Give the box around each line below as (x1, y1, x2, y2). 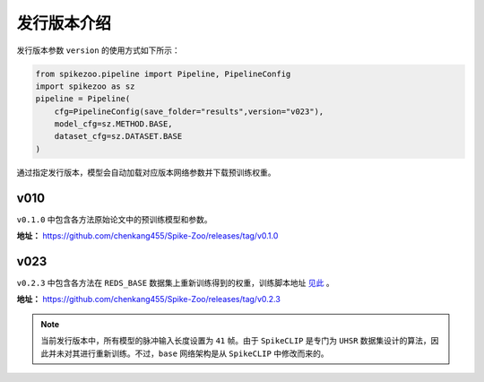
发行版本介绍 (16, 13, 112, 33)
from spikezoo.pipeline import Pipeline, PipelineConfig (35, 68, 291, 79)
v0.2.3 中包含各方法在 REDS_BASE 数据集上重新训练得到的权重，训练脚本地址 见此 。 (16, 278, 335, 289)
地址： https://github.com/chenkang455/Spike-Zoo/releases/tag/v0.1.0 (16, 230, 279, 241)
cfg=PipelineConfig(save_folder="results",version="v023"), (54, 106, 324, 117)
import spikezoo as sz (35, 81, 135, 91)
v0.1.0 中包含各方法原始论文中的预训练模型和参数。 (16, 213, 212, 224)
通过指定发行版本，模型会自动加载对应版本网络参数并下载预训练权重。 (16, 167, 276, 178)
